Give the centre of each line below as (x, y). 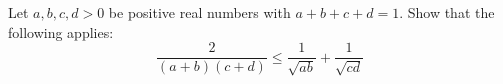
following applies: (61, 31)
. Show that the (447, 12)
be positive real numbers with (199, 12)
